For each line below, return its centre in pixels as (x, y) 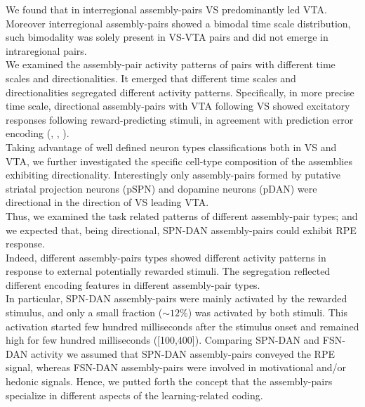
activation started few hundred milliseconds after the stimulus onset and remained (182, 326)
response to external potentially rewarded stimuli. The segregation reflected (168, 271)
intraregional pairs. (46, 50)
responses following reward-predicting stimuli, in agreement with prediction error (180, 119)
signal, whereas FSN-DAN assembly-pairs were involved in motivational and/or (176, 367)
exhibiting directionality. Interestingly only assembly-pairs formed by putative (173, 175)
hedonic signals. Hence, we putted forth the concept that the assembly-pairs (169, 381)
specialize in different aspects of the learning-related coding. (134, 395)
